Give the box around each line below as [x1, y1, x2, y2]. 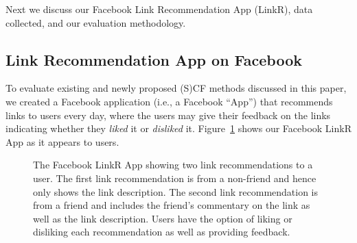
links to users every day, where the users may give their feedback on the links [5, 107, 331, 122]
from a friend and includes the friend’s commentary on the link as [33, 198, 310, 212]
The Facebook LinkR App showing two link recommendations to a [33, 157, 313, 172]
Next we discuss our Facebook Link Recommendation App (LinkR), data [5, 2, 313, 16]
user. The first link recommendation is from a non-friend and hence [33, 170, 316, 185]
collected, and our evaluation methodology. [5, 15, 186, 29]
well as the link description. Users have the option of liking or [33, 211, 292, 225]
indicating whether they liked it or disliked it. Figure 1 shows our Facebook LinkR [5, 121, 352, 136]
